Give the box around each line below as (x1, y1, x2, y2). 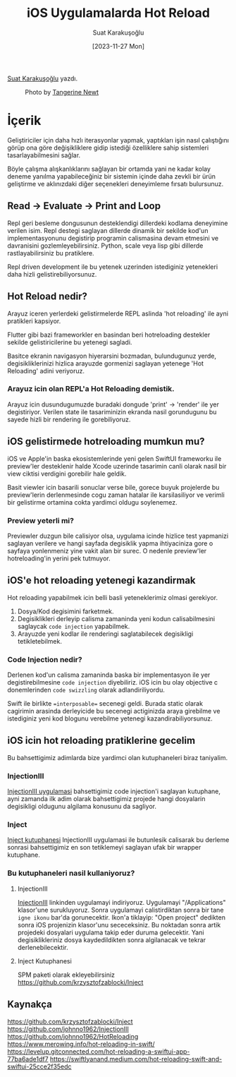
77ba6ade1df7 (7, 1054, 49, 1063)
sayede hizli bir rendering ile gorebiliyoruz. (7, 415, 131, 423)
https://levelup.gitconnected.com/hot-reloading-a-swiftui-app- (7, 1047, 190, 1056)
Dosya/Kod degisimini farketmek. (17, 607, 114, 615)
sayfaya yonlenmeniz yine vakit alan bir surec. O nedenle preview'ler (7, 546, 207, 555)
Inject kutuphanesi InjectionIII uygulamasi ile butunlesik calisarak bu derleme (7, 836, 230, 844)
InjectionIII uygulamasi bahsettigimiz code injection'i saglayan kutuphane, (7, 787, 221, 795)
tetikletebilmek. (17, 637, 62, 645)
